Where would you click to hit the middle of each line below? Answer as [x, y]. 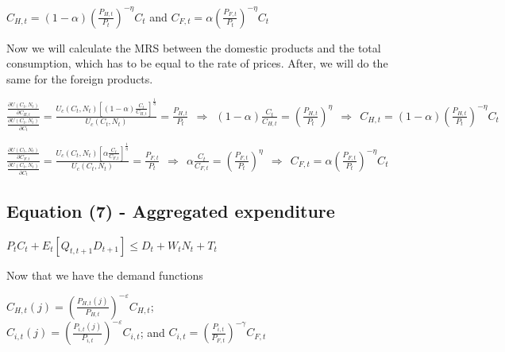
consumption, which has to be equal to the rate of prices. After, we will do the [197, 63]
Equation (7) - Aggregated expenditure [171, 210]
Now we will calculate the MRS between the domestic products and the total [194, 47]
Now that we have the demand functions [105, 275]
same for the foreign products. [80, 78]
